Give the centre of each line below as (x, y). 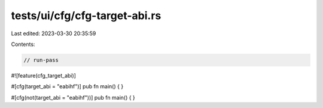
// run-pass (41, 60)
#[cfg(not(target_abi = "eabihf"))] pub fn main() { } (73, 97)
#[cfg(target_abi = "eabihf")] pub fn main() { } (67, 87)
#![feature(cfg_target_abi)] (43, 75)
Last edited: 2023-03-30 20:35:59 (54, 33)
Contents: (23, 44)
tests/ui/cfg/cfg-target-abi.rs (86, 16)
